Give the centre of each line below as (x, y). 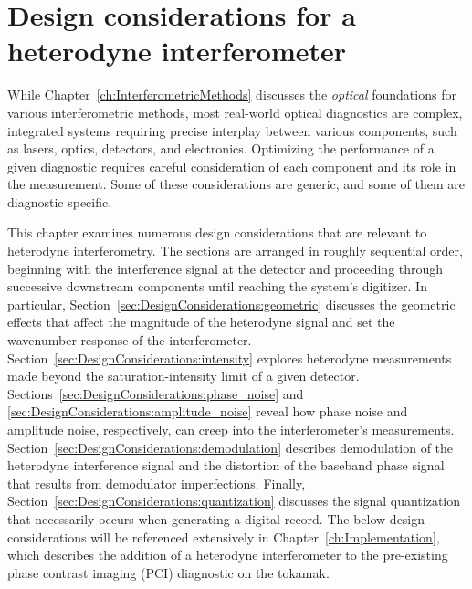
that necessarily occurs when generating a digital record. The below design (216, 518)
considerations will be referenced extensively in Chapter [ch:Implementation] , (224, 536)
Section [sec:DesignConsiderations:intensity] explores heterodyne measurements (230, 358)
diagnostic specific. (60, 201)
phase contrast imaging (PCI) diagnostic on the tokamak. (168, 572)
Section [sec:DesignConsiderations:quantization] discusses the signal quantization (234, 501)
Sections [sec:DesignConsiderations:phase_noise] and (156, 393)
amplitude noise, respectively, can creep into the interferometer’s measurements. (231, 429)
